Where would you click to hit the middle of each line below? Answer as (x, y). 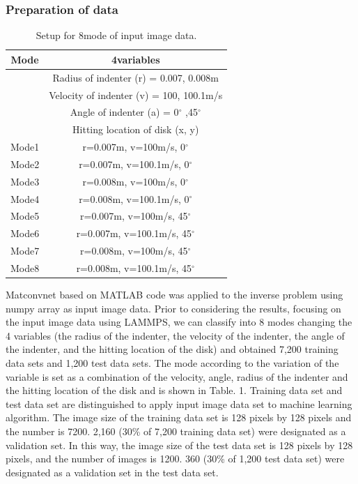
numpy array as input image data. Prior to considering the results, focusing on (173, 308)
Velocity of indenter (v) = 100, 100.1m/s (136, 94)
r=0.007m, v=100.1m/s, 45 (134, 233)
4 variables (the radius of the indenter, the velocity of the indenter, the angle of (175, 335)
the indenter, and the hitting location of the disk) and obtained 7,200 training (172, 349)
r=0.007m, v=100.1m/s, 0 (134, 164)
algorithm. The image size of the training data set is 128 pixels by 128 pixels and (179, 417)
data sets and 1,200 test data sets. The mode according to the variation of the (172, 363)
